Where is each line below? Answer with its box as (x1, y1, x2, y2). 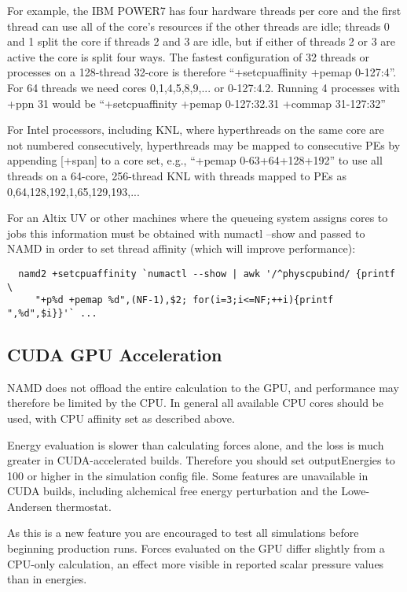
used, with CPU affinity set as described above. (7, 409, 235, 426)
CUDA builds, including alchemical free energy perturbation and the (7, 483, 338, 499)
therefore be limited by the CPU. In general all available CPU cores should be (7, 394, 384, 411)
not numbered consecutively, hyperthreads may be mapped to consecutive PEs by (7, 136, 401, 153)
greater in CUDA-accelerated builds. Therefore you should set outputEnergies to (7, 452, 395, 468)
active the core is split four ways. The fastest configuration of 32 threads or (7, 48, 370, 65)
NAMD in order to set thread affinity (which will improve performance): (7, 240, 356, 257)
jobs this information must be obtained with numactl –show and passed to (7, 224, 365, 241)
